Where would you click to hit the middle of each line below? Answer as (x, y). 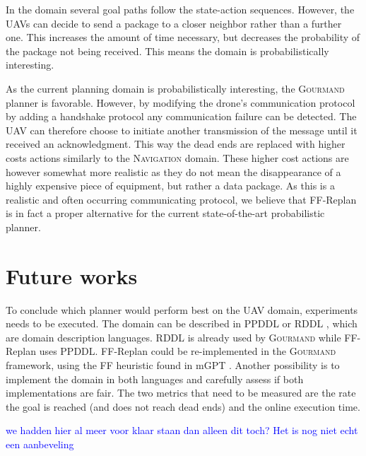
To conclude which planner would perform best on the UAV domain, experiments (182, 309)
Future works (72, 275)
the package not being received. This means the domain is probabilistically (167, 51)
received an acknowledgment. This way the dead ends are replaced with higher (176, 144)
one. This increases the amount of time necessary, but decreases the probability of (183, 37)
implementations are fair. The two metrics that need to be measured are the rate (181, 393)
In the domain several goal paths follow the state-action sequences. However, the (180, 9)
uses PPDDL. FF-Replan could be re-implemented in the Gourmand (188, 351)
